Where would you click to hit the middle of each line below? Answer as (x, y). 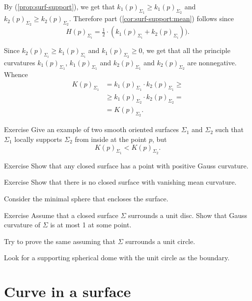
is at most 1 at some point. (91, 225)
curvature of (22, 225)
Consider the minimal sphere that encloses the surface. (86, 198)
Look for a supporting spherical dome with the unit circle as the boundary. (117, 258)
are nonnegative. (212, 62)
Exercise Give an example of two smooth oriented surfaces (92, 129)
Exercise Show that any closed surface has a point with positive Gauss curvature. (126, 165)
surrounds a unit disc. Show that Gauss (188, 215)
